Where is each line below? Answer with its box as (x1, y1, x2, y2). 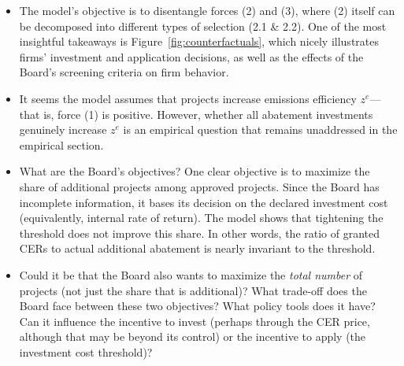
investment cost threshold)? (19, 343, 153, 360)
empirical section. (19, 136, 104, 153)
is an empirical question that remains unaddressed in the (123, 121, 398, 138)
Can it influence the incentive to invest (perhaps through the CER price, (19, 312, 370, 329)
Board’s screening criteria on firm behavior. (19, 64, 229, 80)
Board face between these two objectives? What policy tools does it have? (19, 298, 376, 314)
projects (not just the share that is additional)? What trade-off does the (19, 282, 367, 298)
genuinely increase (19, 121, 107, 138)
